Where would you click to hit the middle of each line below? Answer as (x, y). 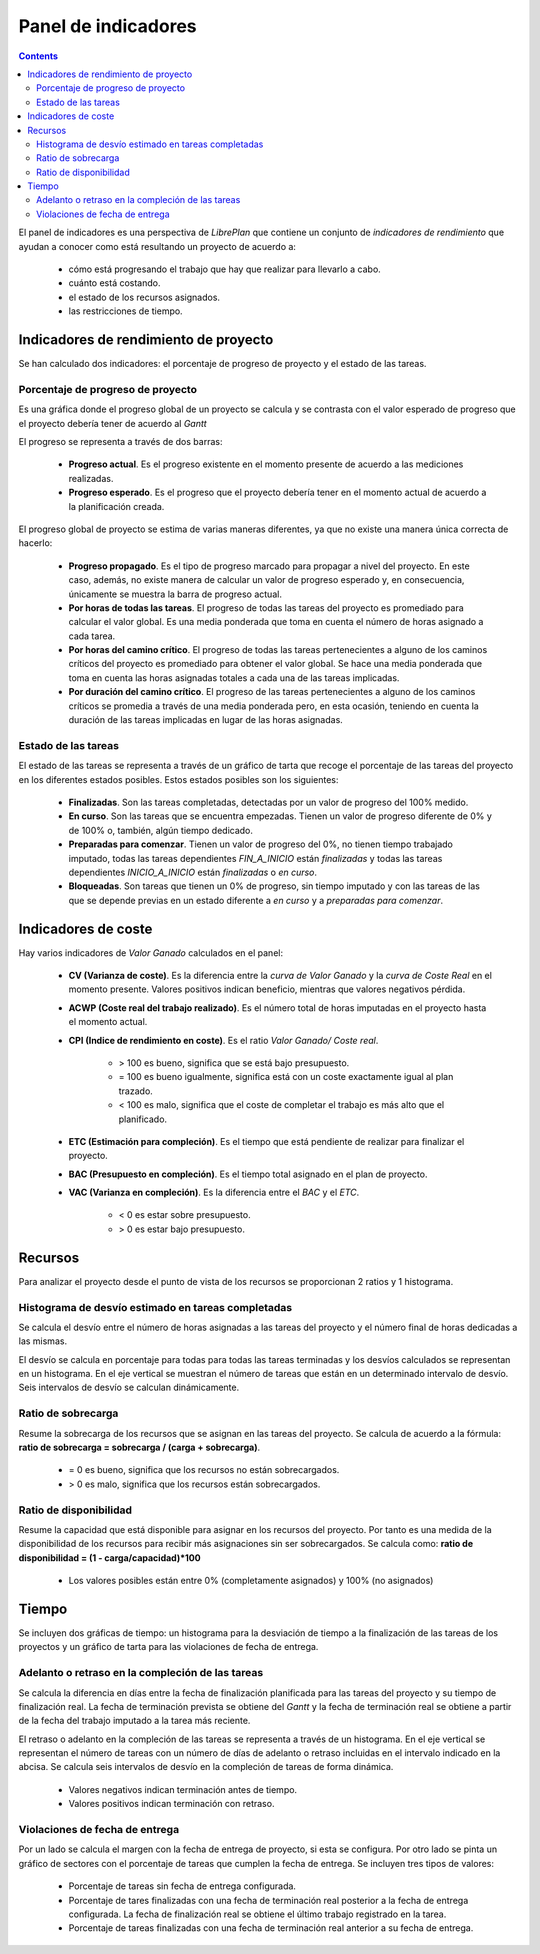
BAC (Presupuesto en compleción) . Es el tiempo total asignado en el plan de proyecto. (248, 1174)
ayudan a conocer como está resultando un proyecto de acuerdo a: (157, 246)
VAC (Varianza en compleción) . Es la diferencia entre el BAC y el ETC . (214, 1192)
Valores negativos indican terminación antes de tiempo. (183, 1789)
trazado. (136, 1091)
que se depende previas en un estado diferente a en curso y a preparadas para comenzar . (256, 900)
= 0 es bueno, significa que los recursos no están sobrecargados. (204, 1470)
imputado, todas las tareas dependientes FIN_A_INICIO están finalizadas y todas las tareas (255, 858)
